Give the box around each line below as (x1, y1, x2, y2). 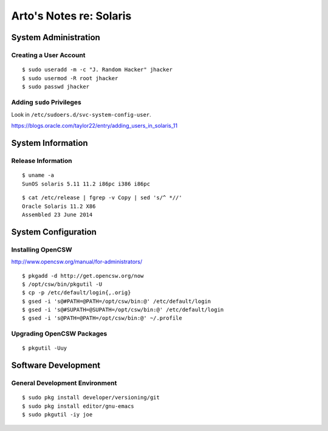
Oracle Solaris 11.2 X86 (22, 202, 96, 210)
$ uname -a (22, 172, 55, 179)
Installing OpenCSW (11, 245, 72, 253)
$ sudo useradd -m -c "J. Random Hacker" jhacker (22, 66, 173, 73)
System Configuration (11, 227, 97, 237)
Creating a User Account (11, 50, 86, 59)
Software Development (11, 360, 101, 371)
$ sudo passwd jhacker (22, 83, 90, 90)
